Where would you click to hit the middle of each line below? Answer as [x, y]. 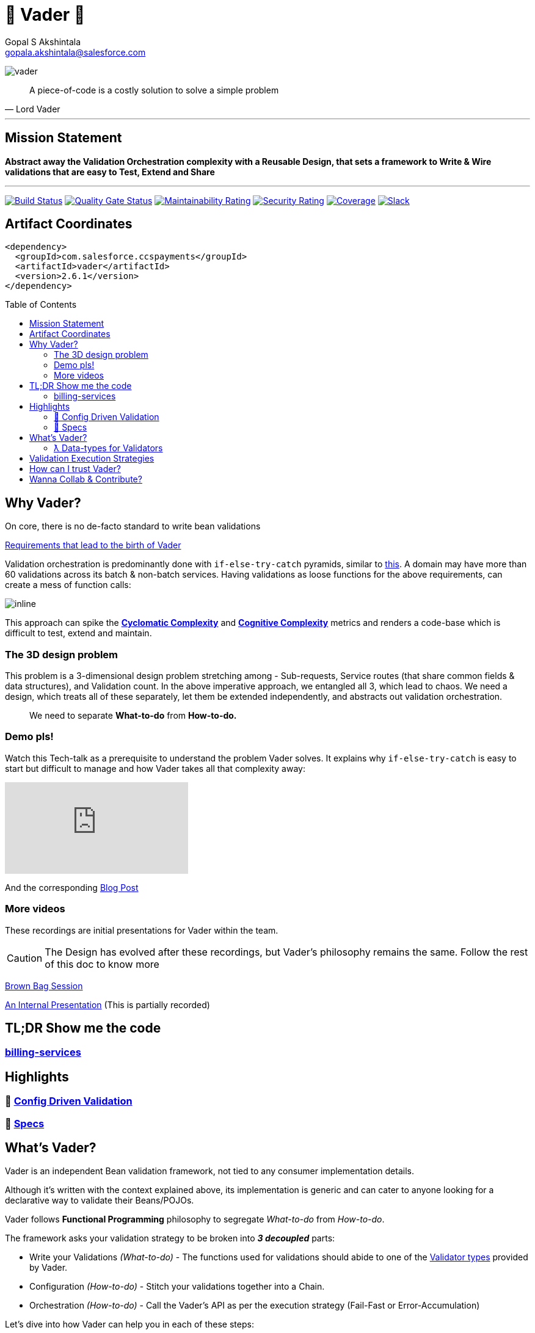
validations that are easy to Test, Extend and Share [110, 172]
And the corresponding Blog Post [72, 887]
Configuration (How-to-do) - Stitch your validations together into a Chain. [177, 1287]
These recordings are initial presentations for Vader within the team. [142, 930]
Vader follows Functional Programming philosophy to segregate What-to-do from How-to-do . [195, 1219]
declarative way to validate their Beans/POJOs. [100, 1200]
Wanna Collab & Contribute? [86, 479]
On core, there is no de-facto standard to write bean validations [133, 526]
